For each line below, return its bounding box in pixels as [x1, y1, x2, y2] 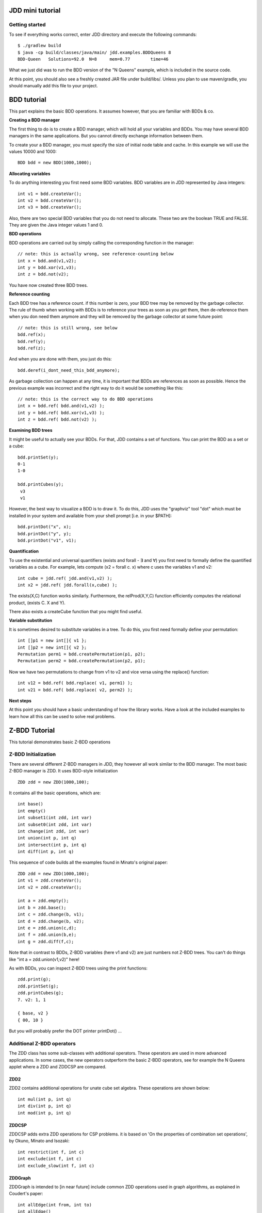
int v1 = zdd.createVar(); [17, 878, 82, 883]
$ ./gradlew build [17, 43, 62, 49]
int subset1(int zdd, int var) [17, 815, 92, 820]
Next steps [9, 698, 32, 704]
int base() [17, 801, 44, 807]
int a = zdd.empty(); [17, 898, 69, 903]
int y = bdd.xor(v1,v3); [17, 265, 77, 270]
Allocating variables [9, 170, 50, 177]
